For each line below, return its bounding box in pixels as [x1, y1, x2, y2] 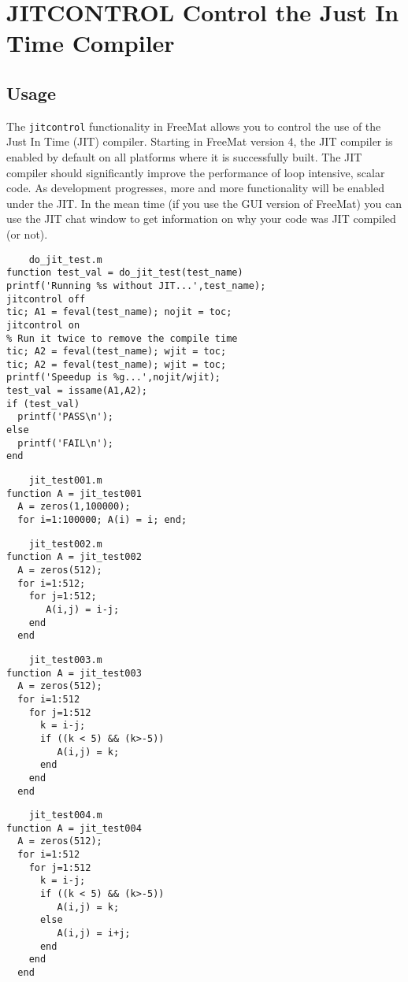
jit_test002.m [28, 538, 102, 550]
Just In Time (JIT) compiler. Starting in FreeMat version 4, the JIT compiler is [6, 133, 393, 150]
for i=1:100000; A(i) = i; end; [17, 514, 187, 526]
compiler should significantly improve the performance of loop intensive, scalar [6, 164, 385, 180]
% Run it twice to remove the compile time [6, 332, 238, 344]
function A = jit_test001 [6, 487, 142, 499]
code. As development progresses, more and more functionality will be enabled [6, 180, 384, 196]
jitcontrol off [6, 293, 86, 305]
